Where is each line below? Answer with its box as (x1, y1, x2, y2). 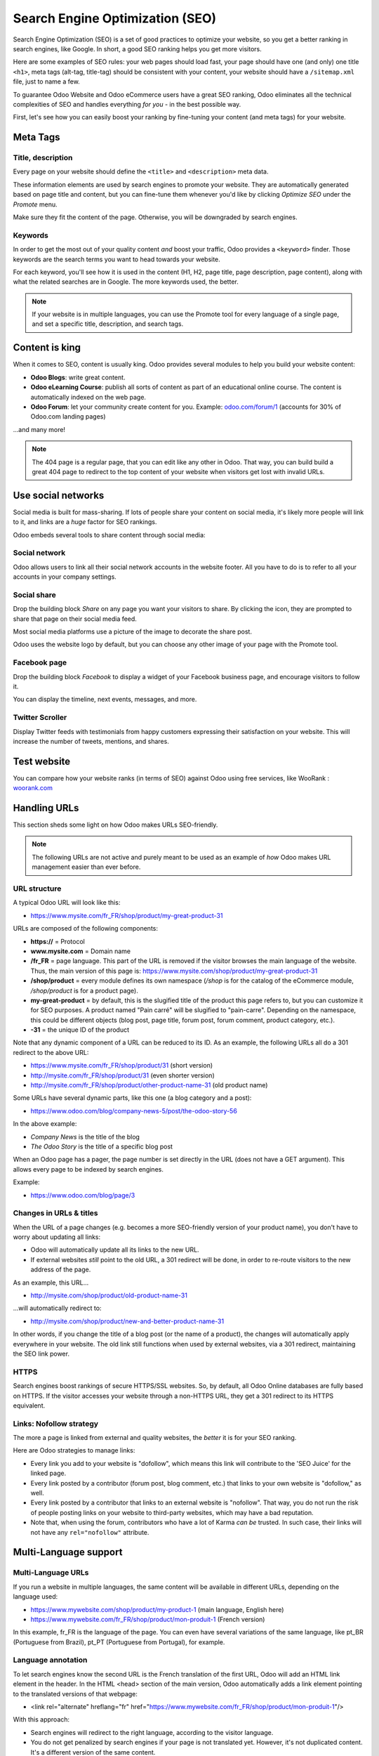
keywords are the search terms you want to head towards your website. (13, 255, 220, 263)
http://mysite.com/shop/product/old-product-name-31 (30, 1291, 187, 1299)
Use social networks (13, 489, 105, 502)
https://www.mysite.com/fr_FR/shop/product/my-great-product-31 (30, 911, 223, 919)
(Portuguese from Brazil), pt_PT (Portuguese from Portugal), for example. (13, 1637, 225, 1646)
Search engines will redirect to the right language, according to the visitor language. (30, 1728, 274, 1736)
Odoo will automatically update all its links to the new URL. (30, 1245, 199, 1254)
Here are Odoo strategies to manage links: (13, 1446, 135, 1455)
